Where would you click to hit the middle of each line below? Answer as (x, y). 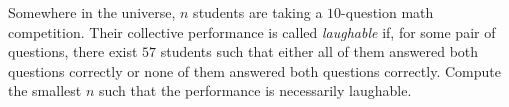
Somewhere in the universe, (92, 12)
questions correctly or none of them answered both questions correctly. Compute (254, 70)
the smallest (45, 90)
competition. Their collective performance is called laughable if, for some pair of (252, 31)
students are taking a (258, 12)
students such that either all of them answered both (319, 51)
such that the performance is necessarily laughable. (255, 90)
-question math (387, 12)
